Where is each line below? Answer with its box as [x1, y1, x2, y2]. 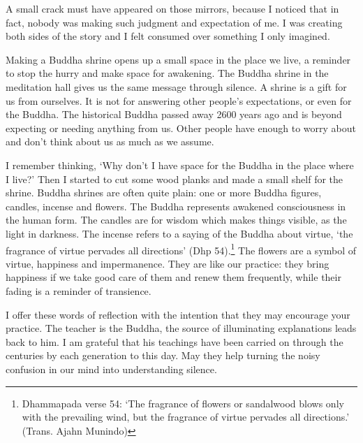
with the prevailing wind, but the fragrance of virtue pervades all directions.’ [22, 409, 350, 424]
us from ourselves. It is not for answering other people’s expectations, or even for [6, 93, 352, 108]
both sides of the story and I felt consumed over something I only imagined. [6, 29, 330, 43]
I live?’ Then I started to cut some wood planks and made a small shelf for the [6, 171, 343, 186]
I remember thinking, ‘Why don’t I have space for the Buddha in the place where [6, 157, 354, 172]
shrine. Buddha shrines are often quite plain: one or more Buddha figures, [6, 185, 322, 200]
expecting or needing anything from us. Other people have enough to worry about [6, 120, 356, 135]
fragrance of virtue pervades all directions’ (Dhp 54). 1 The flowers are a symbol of [6, 240, 357, 257]
